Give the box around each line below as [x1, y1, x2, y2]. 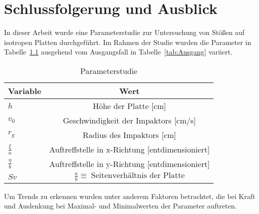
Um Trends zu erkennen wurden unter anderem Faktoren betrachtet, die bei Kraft [4, 190, 256, 201]
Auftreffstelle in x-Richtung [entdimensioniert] [49, 143, 210, 155]
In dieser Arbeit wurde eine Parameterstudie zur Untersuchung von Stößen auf [4, 27, 245, 37]
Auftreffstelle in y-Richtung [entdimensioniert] [49, 157, 210, 169]
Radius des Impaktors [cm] [82, 128, 177, 140]
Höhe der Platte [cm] [93, 99, 166, 111]
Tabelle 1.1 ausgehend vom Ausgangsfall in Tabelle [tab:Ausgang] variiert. [4, 46, 233, 57]
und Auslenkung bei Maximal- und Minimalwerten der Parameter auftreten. [4, 200, 237, 211]
